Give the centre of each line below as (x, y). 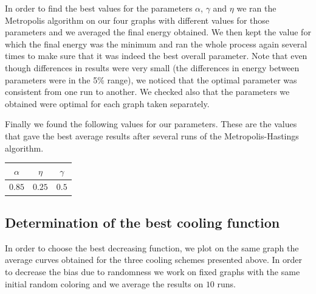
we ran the (256, 8)
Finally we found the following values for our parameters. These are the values (151, 124)
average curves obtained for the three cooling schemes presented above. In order (153, 260)
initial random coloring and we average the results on (104, 283)
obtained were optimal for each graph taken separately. (107, 103)
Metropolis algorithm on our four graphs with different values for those (137, 20)
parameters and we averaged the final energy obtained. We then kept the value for (158, 32)
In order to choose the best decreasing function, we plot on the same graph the (152, 247)
